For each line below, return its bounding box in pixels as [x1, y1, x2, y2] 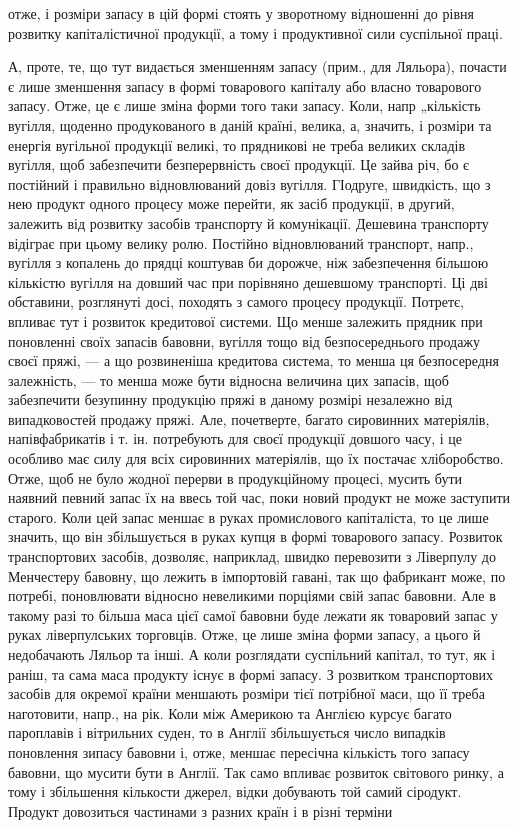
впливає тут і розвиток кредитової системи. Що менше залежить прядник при [8, 310, 483, 331]
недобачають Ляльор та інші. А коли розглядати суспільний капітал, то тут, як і [8, 644, 496, 664]
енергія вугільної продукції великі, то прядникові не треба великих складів [8, 134, 466, 155]
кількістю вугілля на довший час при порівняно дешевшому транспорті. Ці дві [8, 271, 488, 292]
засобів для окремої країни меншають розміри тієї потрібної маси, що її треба [8, 683, 485, 704]
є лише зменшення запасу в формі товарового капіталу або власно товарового [8, 75, 482, 96]
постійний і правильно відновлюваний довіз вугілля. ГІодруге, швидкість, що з [8, 173, 491, 194]
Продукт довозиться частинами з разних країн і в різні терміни [8, 800, 393, 821]
